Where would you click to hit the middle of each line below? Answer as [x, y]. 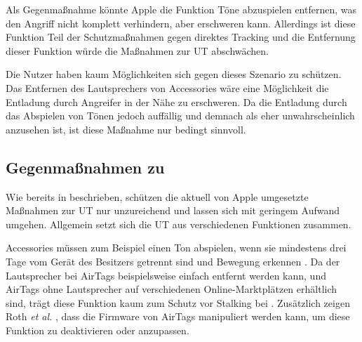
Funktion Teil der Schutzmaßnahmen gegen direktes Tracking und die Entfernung [181, 37]
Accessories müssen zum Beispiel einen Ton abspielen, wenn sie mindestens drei [176, 248]
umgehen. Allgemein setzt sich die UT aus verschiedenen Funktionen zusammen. [179, 224]
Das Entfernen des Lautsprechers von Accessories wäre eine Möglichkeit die [167, 87]
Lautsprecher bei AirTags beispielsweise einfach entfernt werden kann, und [166, 275]
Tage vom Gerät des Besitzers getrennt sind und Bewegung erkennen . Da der [173, 261]
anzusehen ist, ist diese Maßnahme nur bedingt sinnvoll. [126, 129]
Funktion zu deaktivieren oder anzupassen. [98, 330]
